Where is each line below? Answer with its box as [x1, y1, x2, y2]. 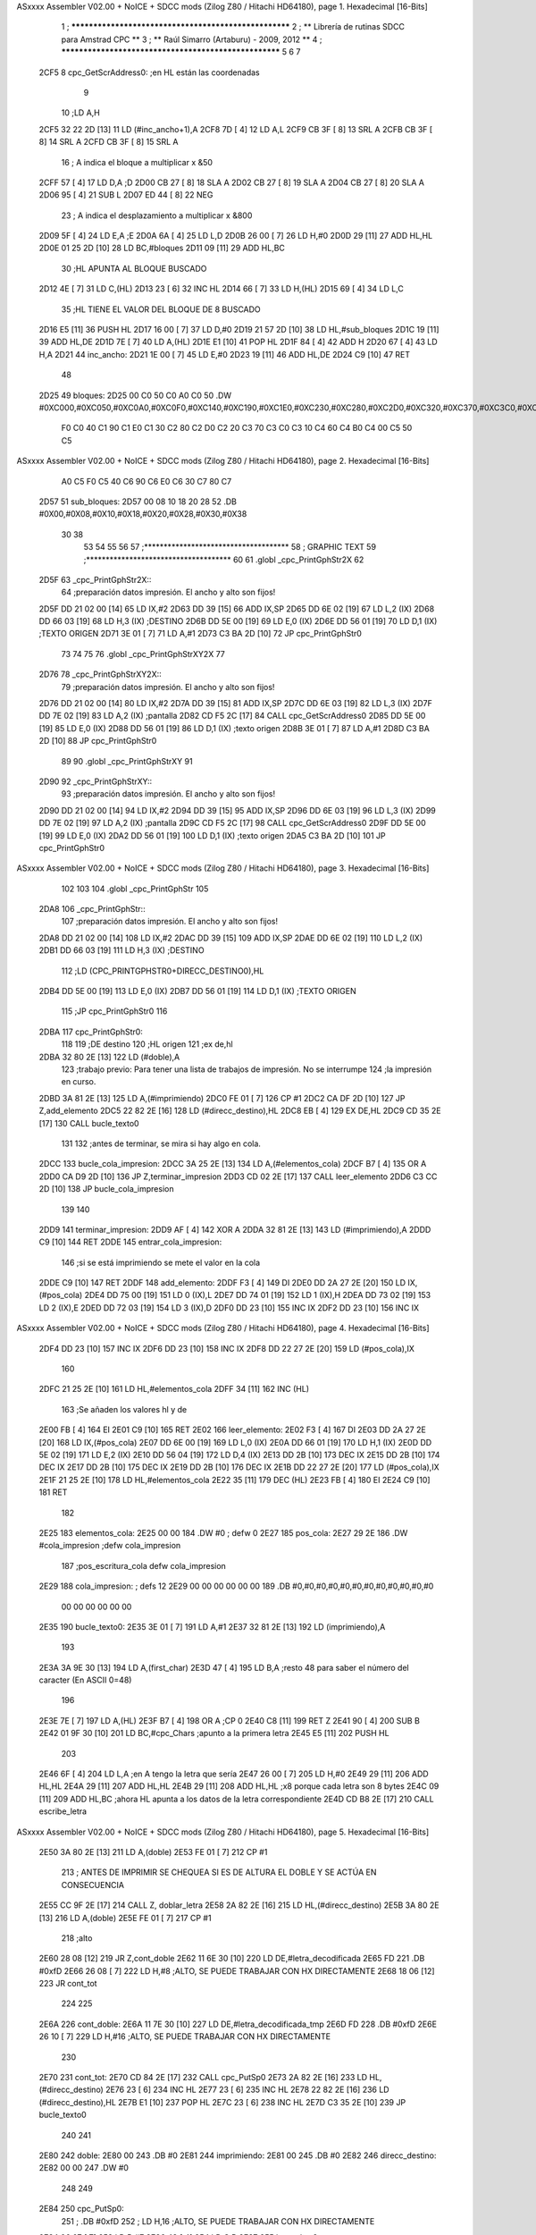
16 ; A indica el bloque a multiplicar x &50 [61, 156, 214, 167]
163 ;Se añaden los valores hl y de [61, 1404, 188, 1414]
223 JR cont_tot [38, 1978, 97, 1989]
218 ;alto [61, 1932, 93, 1944]
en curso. [61, 1076, 96, 1087]
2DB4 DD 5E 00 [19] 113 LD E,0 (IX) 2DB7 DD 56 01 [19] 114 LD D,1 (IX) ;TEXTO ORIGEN [38, 986, 356, 997]
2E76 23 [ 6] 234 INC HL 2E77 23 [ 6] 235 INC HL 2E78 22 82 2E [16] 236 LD [105, 2084, 389, 2096]
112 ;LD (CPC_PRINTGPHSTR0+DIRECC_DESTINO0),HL [61, 966, 264, 976]
